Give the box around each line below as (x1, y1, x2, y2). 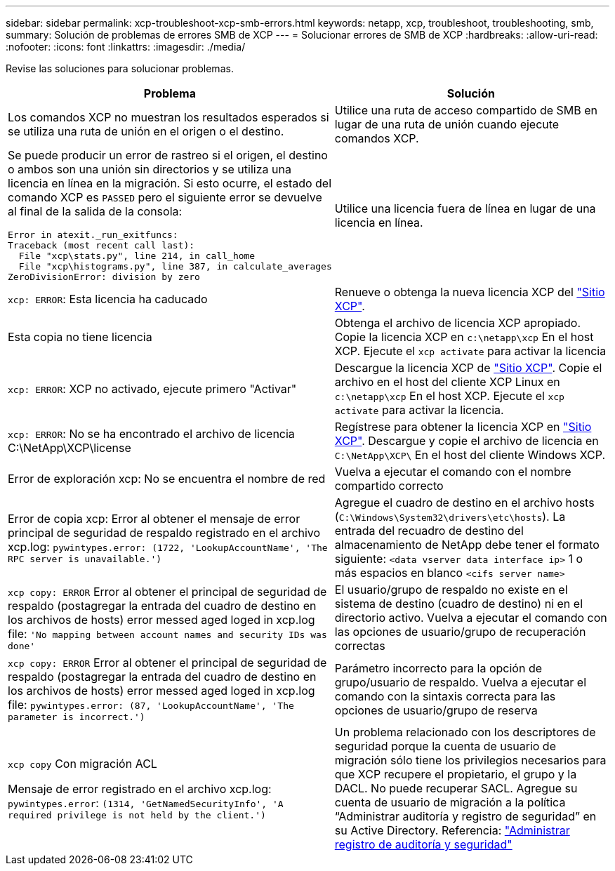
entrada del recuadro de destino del (334, 524, 524, 538)
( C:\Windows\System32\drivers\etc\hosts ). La (334, 510, 566, 524)
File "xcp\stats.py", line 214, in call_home (18, 251, 256, 261)
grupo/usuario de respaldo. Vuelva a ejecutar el (334, 674, 587, 689)
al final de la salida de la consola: (8, 204, 183, 218)
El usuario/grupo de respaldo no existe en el (334, 583, 568, 597)
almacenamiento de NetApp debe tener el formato (334, 538, 600, 552)
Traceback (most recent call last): (8, 240, 195, 251)
